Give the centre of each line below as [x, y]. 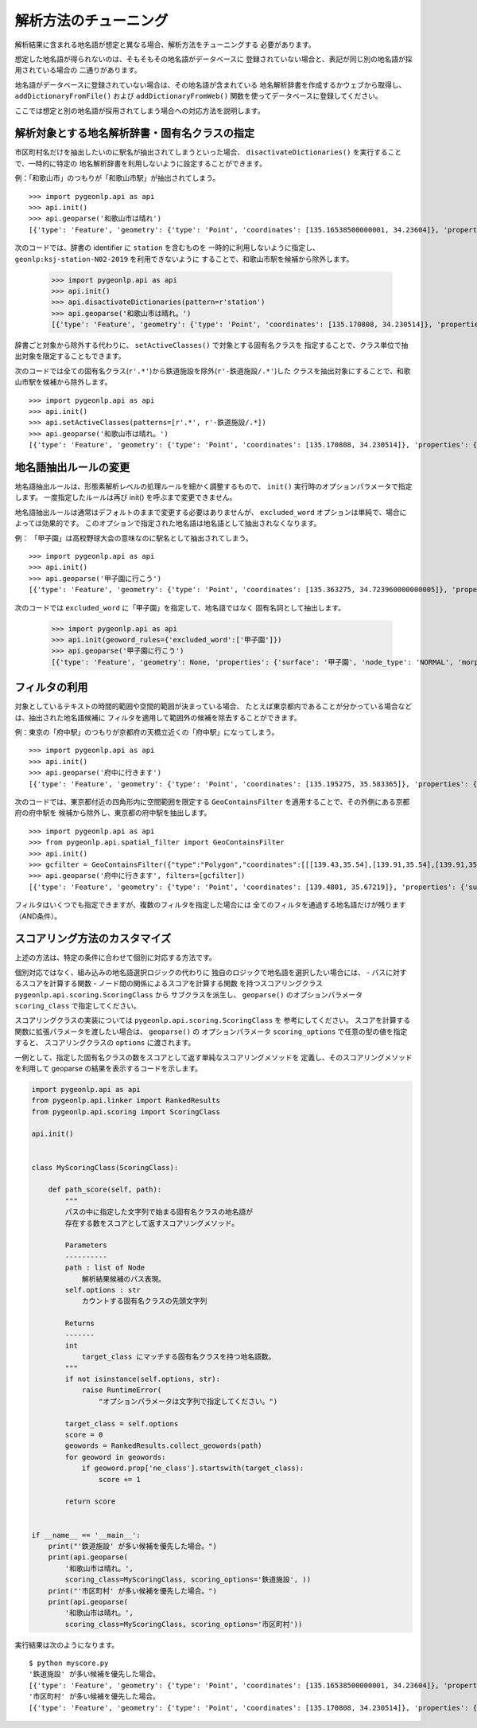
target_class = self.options [122, 1424]
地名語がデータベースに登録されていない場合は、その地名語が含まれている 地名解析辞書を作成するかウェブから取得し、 [210, 84]
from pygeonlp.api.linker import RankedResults [126, 1101]
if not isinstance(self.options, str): [142, 1379]
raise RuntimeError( [122, 1390]
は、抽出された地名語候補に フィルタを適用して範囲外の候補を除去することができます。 [158, 717]
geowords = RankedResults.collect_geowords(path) [163, 1446]
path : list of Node [105, 1268]
